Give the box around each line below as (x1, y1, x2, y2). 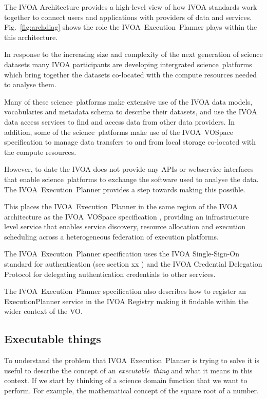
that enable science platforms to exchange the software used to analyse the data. (4, 173, 259, 184)
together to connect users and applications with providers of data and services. (4, 11, 252, 22)
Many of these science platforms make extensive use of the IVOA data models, (4, 96, 253, 107)
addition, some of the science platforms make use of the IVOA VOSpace (4, 126, 233, 137)
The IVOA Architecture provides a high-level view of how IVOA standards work (4, 2, 257, 12)
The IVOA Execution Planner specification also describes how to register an (4, 286, 246, 296)
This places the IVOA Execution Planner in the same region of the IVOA (4, 201, 238, 212)
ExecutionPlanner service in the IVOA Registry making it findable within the (4, 295, 249, 306)
